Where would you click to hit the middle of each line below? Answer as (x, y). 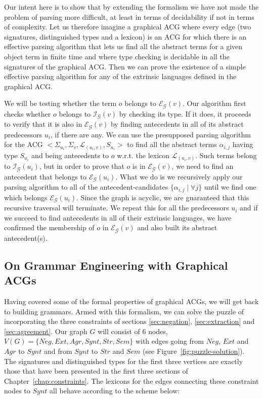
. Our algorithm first (214, 103)
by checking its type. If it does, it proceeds (185, 113)
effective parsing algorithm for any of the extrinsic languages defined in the (120, 76)
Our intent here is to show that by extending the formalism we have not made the (131, 7)
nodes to (17, 391)
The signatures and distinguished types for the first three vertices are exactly (124, 361)
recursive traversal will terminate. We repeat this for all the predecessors (117, 208)
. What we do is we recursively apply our (179, 176)
